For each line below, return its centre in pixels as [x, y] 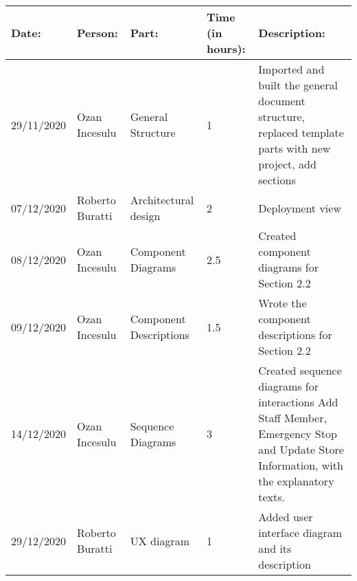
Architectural [162, 200]
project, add [287, 164]
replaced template [301, 132]
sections [277, 180]
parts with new [295, 148]
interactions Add [298, 402]
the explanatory [296, 481]
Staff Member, [292, 418]
